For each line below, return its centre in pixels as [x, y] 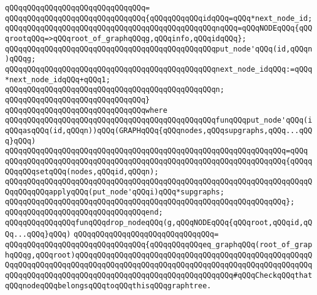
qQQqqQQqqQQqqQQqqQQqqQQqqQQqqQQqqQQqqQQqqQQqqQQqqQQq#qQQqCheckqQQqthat [159, 276]
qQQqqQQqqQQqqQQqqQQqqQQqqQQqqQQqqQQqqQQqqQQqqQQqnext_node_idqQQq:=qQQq [159, 69]
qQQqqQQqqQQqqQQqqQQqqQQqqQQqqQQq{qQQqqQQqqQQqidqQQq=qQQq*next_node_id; [159, 18]
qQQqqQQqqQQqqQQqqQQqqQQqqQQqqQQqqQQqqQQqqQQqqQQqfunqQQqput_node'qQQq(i [159, 121]
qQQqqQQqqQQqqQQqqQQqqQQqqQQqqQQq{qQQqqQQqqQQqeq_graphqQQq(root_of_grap [159, 245]
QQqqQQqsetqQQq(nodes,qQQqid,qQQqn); [82, 171]
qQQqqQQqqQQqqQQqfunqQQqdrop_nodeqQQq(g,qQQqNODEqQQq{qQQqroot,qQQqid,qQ [159, 222]
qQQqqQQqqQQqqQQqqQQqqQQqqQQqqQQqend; [84, 213]
